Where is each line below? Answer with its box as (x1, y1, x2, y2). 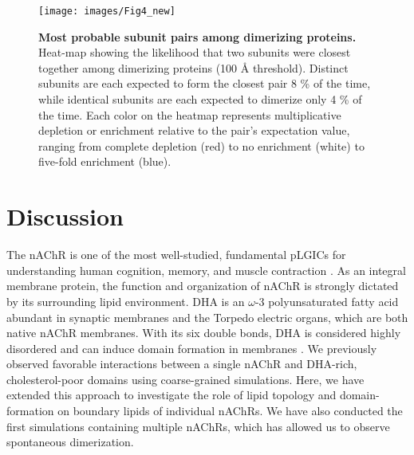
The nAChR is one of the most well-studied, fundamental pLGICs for (6, 246, 346, 263)
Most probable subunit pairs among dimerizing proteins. (38, 28, 357, 45)
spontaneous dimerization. (6, 433, 134, 450)
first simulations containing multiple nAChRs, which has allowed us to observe (6, 418, 390, 434)
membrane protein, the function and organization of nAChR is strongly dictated (6, 277, 399, 294)
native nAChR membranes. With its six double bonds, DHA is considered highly (6, 324, 401, 341)
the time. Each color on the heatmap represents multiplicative (38, 106, 341, 123)
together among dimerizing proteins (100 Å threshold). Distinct (38, 59, 349, 76)
